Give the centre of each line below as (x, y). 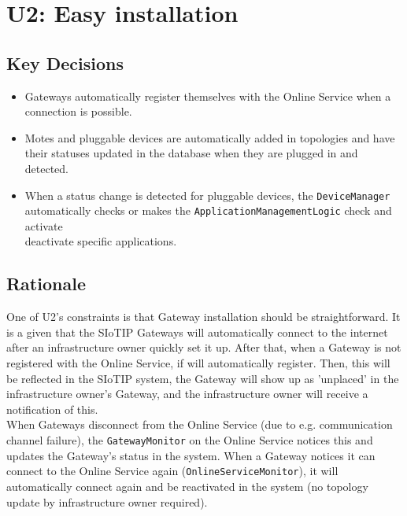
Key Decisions (65, 63)
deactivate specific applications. (101, 241)
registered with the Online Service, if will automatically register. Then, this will (198, 363)
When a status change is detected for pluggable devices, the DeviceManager (207, 195)
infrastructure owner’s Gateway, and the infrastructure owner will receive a (187, 394)
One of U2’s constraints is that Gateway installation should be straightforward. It (203, 317)
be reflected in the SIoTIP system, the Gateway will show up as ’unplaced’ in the (203, 378)
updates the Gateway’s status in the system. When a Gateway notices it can (191, 455)
